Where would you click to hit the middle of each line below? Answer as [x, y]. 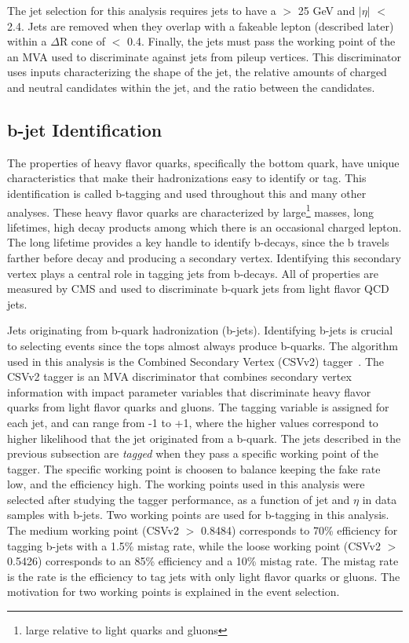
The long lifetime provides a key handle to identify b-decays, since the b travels [198, 242]
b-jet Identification [85, 129]
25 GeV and [327, 10]
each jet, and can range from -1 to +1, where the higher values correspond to [193, 422]
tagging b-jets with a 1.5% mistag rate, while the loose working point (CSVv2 [194, 545]
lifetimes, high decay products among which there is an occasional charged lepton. [204, 227]
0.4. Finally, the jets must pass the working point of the [261, 41]
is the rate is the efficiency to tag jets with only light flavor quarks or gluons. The [204, 576]
